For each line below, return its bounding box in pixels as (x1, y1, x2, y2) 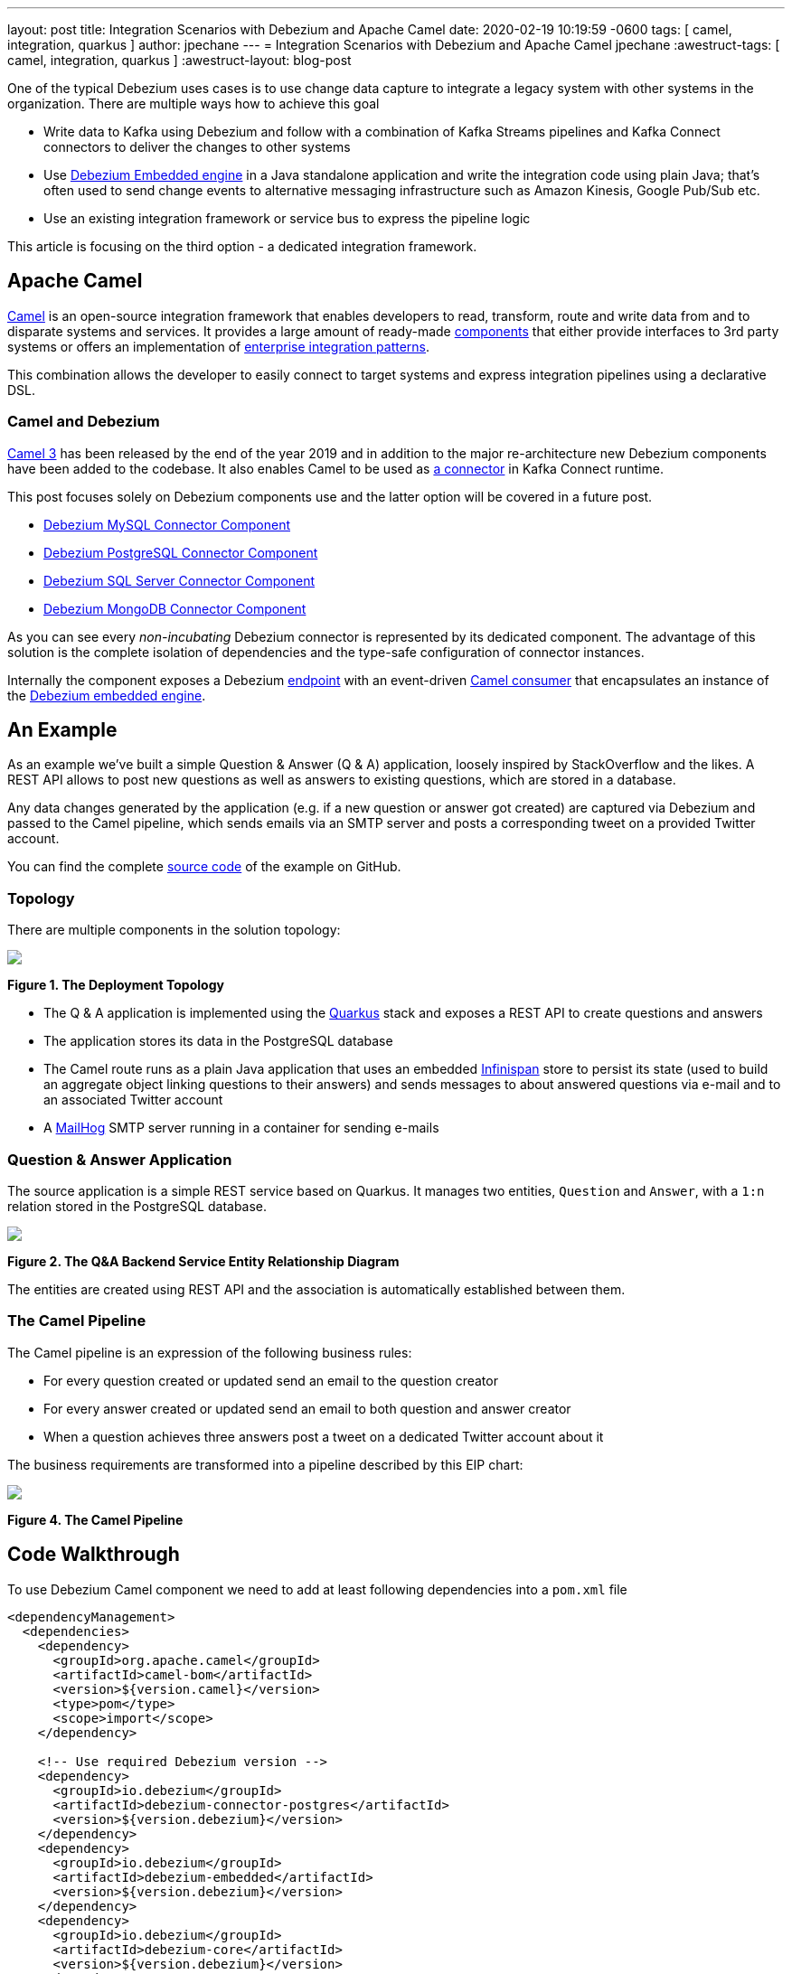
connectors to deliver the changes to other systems (43, 139, 351, 155)
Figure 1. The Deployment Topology (7, 977, 224, 993)
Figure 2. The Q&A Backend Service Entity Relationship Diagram (7, 1253, 400, 1269)
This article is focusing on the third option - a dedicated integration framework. (7, 239, 477, 254)
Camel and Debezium (7, 412, 160, 431)
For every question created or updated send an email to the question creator (43, 1372, 498, 1388)
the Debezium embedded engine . (7, 687, 206, 703)
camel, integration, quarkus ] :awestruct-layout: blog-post (7, 52, 352, 68)
